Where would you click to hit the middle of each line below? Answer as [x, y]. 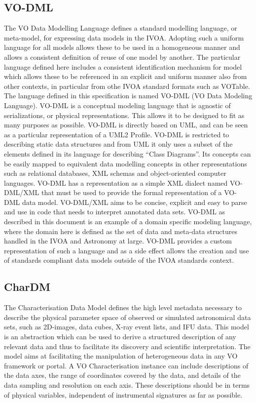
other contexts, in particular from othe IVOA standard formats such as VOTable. [127, 86]
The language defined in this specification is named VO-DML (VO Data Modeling [128, 96]
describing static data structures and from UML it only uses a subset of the [118, 144]
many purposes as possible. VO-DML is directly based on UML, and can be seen [126, 125]
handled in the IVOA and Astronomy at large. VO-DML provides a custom [118, 241]
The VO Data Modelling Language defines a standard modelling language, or [121, 28]
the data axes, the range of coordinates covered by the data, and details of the [122, 375]
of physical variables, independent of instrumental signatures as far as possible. [123, 394]
